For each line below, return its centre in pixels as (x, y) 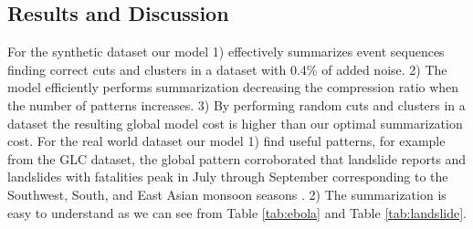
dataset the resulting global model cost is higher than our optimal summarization (235, 123)
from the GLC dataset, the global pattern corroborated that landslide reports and (237, 158)
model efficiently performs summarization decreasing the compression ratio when (233, 87)
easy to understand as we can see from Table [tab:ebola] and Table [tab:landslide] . (237, 212)
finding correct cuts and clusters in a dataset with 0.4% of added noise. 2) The (227, 69)
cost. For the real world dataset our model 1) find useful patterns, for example (226, 141)
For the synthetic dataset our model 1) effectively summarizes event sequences (226, 52)
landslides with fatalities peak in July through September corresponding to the (228, 177)
